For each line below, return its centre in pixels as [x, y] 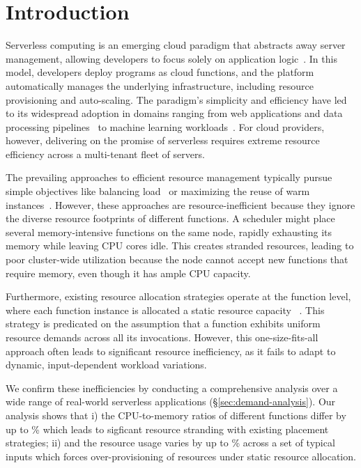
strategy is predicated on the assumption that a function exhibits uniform [163, 323]
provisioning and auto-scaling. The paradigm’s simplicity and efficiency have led [176, 99]
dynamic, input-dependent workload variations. [106, 365]
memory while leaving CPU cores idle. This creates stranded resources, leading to [180, 245]
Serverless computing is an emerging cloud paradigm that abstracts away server [176, 45]
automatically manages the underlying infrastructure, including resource [160, 85]
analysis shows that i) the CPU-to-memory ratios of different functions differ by [176, 415]
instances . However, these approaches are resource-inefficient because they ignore [180, 204]
